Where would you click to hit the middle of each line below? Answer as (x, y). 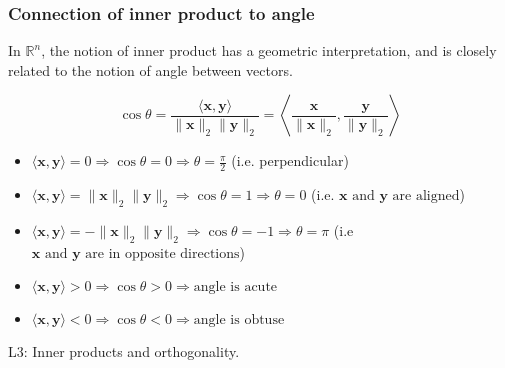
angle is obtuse (239, 320)
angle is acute (235, 287)
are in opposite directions (162, 253)
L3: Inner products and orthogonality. (124, 351)
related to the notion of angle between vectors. (150, 69)
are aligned (426, 196)
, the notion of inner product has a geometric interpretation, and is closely (269, 50)
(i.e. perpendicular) (290, 160)
